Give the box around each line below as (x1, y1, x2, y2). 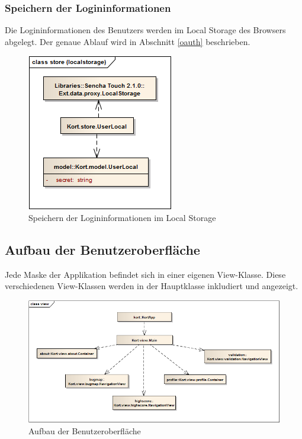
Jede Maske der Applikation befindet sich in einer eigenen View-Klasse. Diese (5, 268, 286, 280)
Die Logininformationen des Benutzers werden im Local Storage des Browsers (5, 24, 286, 36)
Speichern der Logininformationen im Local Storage (28, 212, 216, 223)
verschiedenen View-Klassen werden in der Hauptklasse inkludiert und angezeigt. (5, 280, 298, 292)
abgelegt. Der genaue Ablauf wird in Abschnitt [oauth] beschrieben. (5, 35, 250, 47)
